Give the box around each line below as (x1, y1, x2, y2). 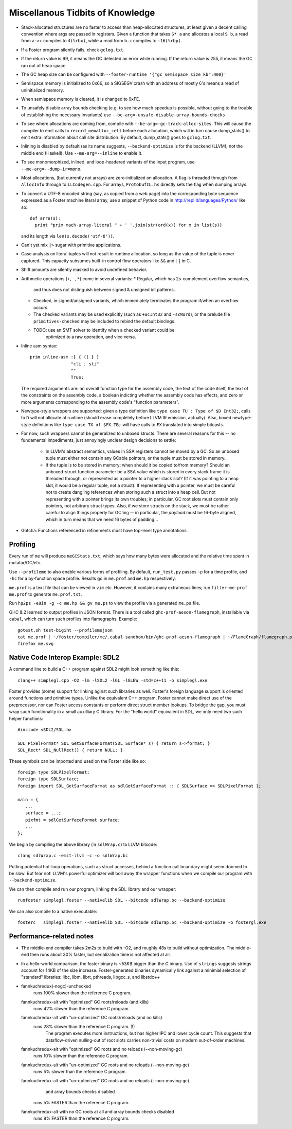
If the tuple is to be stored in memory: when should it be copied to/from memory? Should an (45, 462, 230, 468)
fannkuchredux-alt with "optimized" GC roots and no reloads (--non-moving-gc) (21, 1046, 182, 1052)
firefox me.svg (18, 641, 54, 646)
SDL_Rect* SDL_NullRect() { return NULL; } (18, 747, 123, 753)
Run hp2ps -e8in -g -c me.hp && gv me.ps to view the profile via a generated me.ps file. (9, 600, 201, 606)
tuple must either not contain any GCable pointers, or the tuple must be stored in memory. (45, 455, 226, 461)
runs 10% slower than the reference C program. (33, 1053, 129, 1059)
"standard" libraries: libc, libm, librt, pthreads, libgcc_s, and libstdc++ (21, 974, 160, 980)
